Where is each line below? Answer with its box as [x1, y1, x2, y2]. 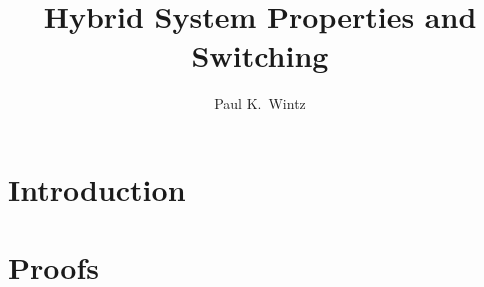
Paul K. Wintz [214, 93, 306, 114]
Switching [191, 35, 329, 76]
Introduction [8, 168, 186, 209]
